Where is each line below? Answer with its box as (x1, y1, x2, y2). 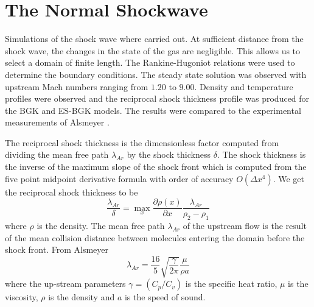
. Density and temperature (194, 80, 293, 93)
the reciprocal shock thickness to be (5, 185, 138, 198)
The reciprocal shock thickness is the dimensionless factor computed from (5, 136, 279, 149)
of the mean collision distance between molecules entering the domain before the (5, 231, 305, 244)
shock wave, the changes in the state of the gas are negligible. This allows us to (5, 44, 301, 57)
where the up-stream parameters (5, 277, 126, 290)
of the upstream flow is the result (183, 219, 307, 232)
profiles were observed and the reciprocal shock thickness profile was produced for (5, 92, 310, 105)
